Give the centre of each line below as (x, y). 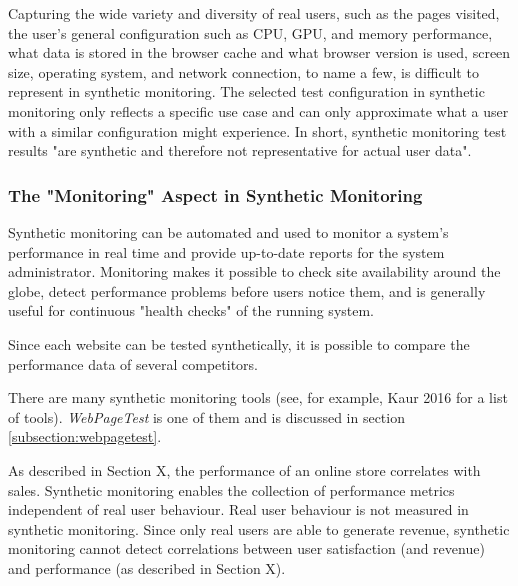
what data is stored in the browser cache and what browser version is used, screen (259, 52)
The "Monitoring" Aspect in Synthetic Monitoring (215, 194)
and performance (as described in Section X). (147, 567)
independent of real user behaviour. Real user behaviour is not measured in (238, 509)
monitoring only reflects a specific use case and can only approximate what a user (258, 110)
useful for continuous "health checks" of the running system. (191, 310)
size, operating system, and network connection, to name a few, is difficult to (243, 71)
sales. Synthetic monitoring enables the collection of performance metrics (231, 489)
